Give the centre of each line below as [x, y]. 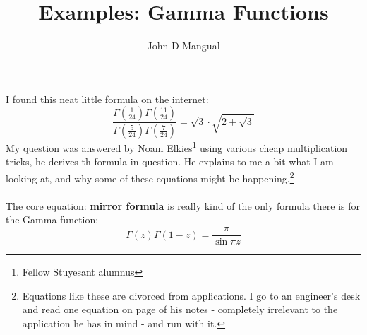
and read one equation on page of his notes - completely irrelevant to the [180, 309]
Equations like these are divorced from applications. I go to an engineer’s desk [191, 295]
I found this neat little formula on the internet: [107, 99]
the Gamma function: [52, 219]
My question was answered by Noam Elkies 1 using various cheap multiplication [177, 147]
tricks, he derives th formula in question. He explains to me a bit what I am [170, 161]
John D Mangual [183, 46]
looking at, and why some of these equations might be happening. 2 [150, 177]
